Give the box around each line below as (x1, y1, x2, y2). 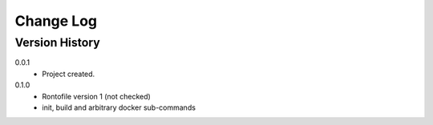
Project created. (42, 69, 95, 79)
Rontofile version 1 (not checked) (42, 91, 152, 101)
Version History (14, 35, 100, 50)
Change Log (14, 12, 98, 30)
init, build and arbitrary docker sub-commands (42, 103, 196, 112)
